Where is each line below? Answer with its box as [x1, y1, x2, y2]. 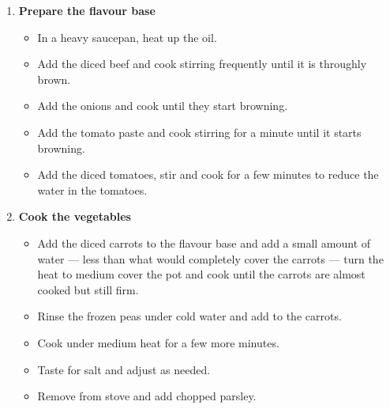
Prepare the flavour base [18, 2, 156, 18]
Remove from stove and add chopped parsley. [37, 388, 257, 404]
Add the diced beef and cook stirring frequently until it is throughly [37, 55, 367, 72]
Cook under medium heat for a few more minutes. [37, 334, 279, 350]
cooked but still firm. [37, 281, 139, 297]
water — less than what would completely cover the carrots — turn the [37, 250, 384, 267]
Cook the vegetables [18, 208, 131, 225]
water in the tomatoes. [37, 181, 148, 198]
